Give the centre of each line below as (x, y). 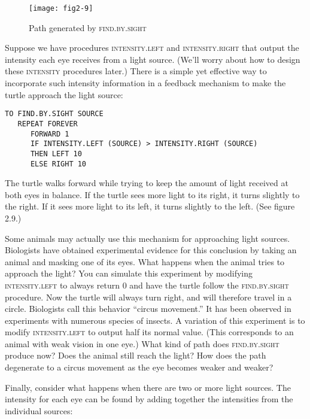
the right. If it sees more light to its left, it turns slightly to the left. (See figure (150, 206)
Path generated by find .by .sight (88, 27)
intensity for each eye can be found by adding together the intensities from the (149, 399)
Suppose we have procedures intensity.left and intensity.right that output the (152, 48)
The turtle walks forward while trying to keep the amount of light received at (147, 183)
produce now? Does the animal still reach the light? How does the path (136, 355)
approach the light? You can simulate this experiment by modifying (129, 273)
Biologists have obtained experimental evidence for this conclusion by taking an (151, 250)
